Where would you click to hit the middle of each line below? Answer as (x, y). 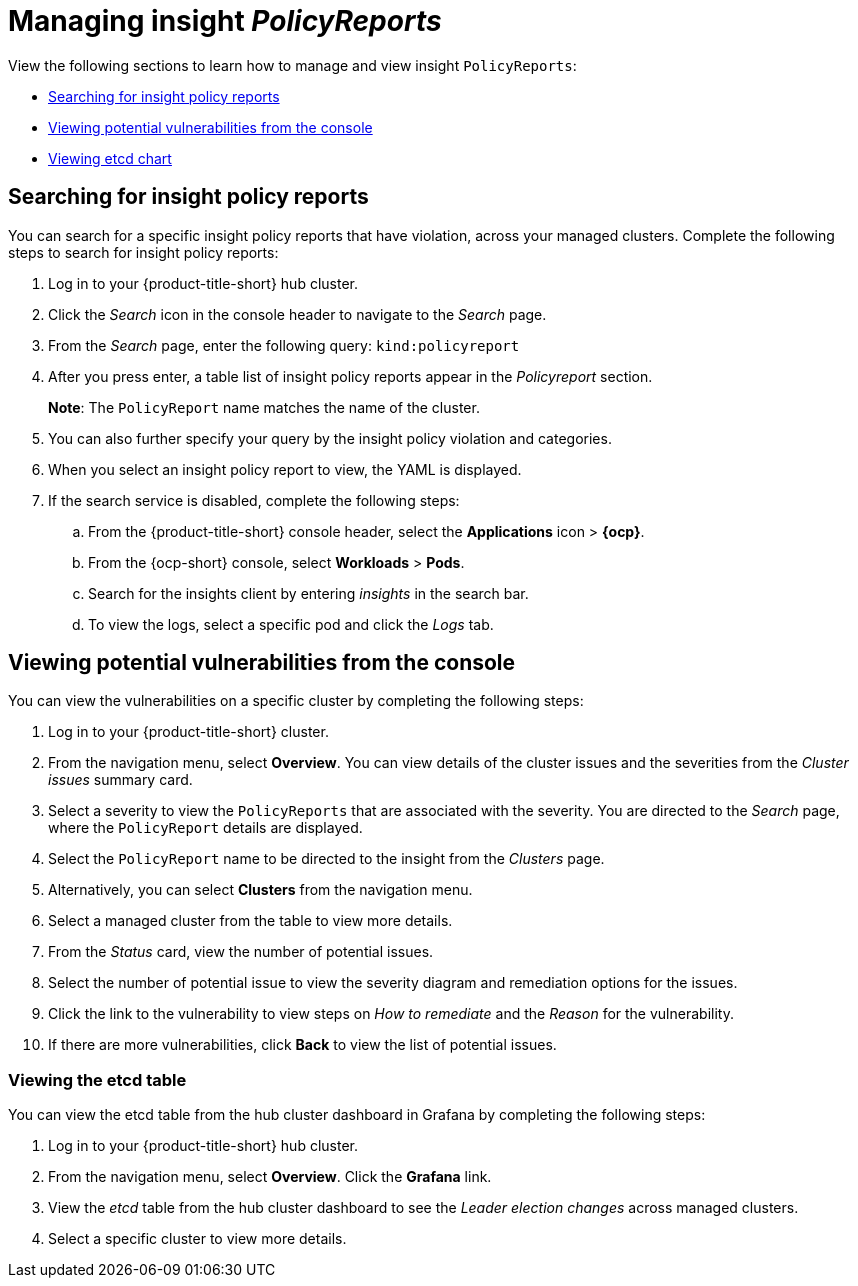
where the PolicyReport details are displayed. (205, 828)
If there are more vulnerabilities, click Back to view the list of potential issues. (302, 1045)
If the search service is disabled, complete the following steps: (254, 500)
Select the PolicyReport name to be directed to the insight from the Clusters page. (326, 859)
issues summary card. (120, 780)
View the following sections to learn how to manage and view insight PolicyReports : (292, 65)
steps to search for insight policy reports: (143, 252)
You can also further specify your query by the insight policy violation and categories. (330, 438)
